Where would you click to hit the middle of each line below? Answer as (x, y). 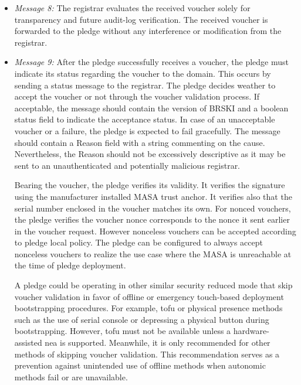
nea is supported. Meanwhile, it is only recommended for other (158, 343)
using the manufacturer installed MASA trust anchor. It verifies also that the (153, 196)
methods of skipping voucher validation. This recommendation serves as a (147, 354)
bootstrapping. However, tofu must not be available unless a (123, 331)
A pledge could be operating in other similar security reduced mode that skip (153, 285)
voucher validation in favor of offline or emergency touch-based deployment (149, 296)
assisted (28, 343)
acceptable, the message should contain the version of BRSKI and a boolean (151, 108)
